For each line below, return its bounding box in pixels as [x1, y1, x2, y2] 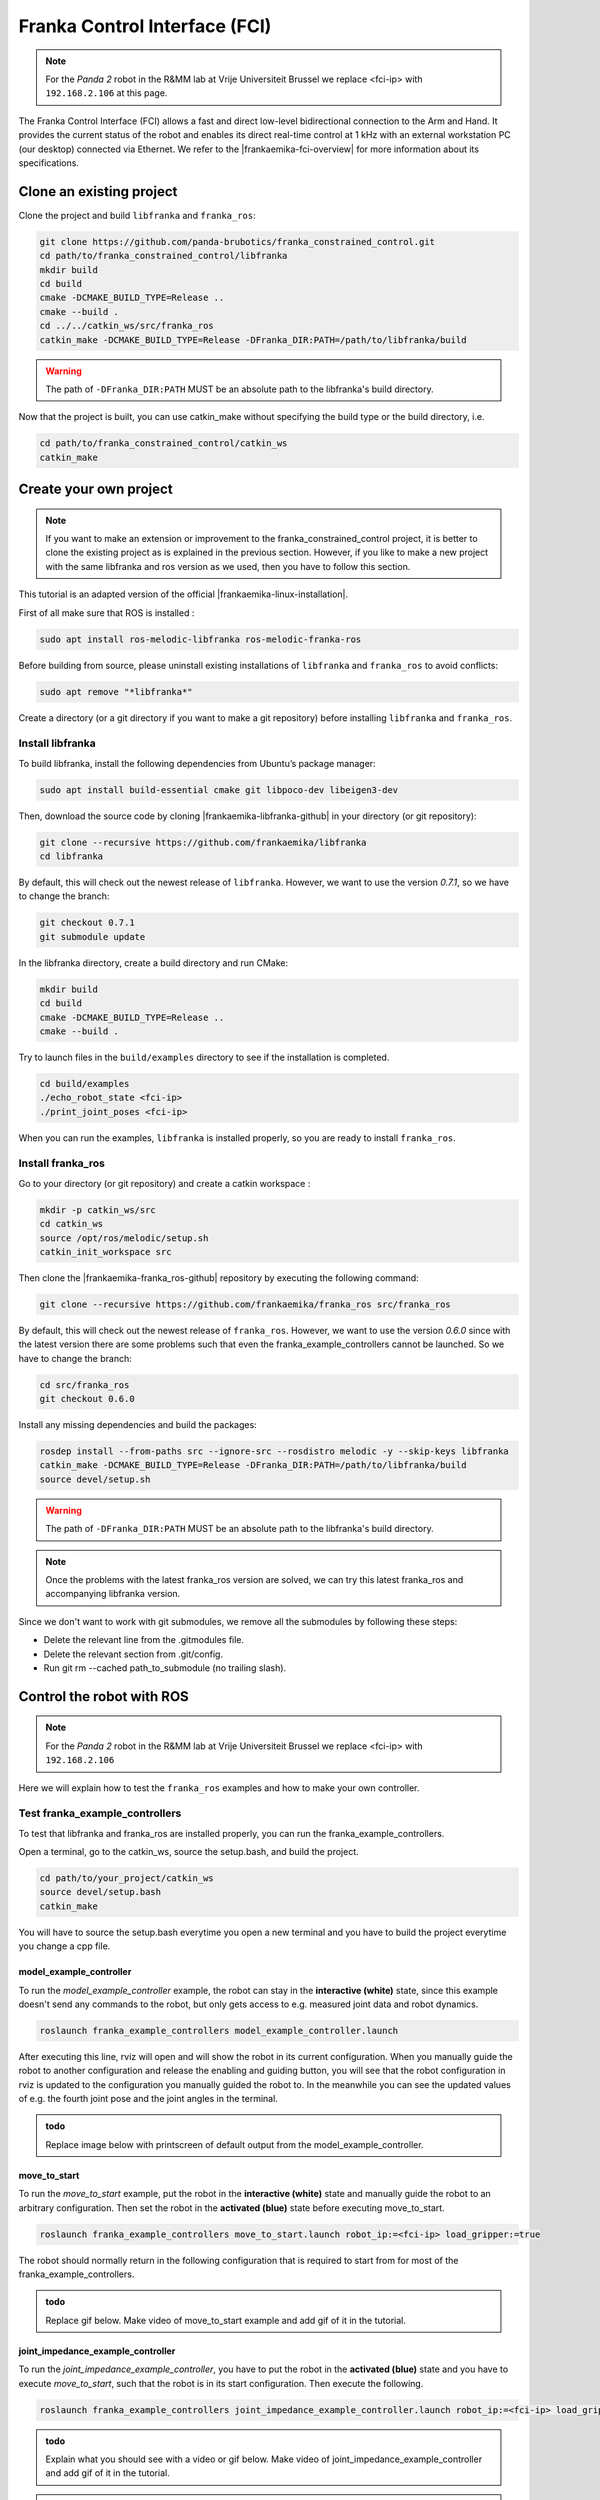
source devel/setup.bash [39, 1886, 162, 1898]
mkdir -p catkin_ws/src [39, 1204, 157, 1215]
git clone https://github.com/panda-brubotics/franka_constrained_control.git [39, 236, 435, 247]
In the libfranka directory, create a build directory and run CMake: [18, 956, 289, 969]
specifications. [18, 156, 80, 169]
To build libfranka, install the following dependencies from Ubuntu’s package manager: [18, 757, 376, 769]
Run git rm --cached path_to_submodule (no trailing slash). [43, 1661, 287, 1674]
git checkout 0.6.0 [39, 1393, 135, 1405]
